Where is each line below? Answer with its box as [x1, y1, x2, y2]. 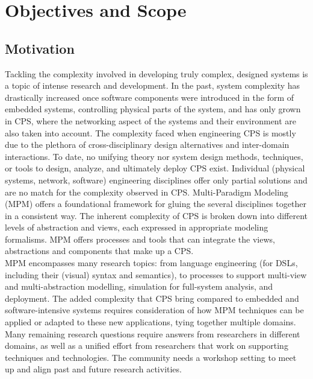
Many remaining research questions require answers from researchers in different [5, 327, 300, 340]
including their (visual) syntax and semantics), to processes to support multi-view [5, 268, 307, 281]
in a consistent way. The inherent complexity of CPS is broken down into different [5, 209, 308, 221]
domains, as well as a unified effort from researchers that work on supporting [5, 339, 288, 352]
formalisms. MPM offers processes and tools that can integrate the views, [5, 232, 275, 245]
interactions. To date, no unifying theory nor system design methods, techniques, [5, 150, 303, 162]
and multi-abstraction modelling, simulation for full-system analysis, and [5, 280, 273, 293]
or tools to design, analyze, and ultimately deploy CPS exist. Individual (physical [5, 162, 305, 174]
